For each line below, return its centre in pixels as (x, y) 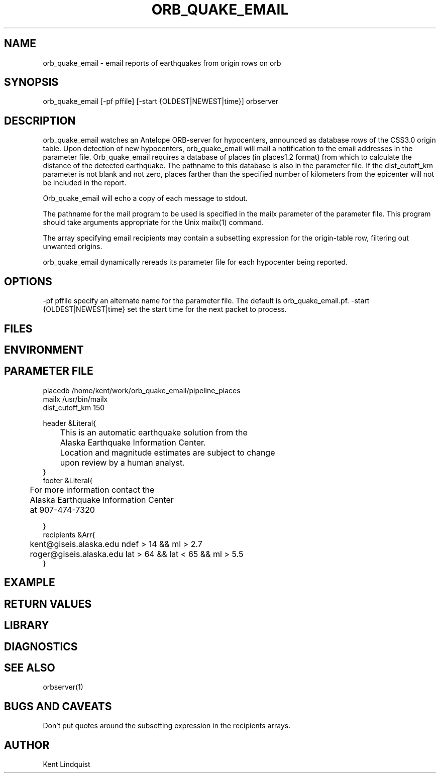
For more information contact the (92, 489)
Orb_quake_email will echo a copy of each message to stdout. (145, 198)
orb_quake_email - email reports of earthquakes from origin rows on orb (162, 63)
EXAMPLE (30, 583)
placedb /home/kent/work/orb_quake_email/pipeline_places (142, 390)
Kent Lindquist (67, 764)
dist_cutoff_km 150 (74, 407)
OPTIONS (28, 281)
